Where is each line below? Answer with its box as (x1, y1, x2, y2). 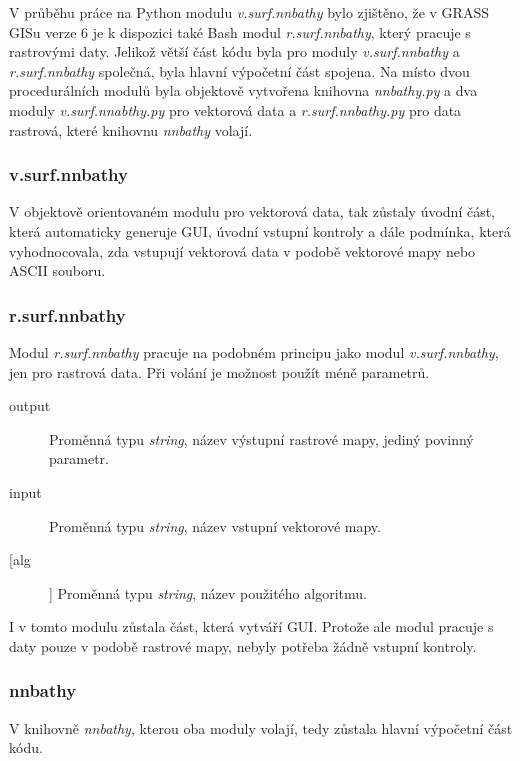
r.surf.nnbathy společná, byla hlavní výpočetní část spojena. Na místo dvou (9, 60, 470, 81)
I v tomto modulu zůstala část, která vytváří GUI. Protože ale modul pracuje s (9, 616, 494, 637)
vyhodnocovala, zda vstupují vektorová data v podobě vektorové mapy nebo (9, 240, 476, 261)
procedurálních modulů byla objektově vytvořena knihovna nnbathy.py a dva (9, 80, 478, 101)
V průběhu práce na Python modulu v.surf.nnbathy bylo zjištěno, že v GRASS (9, 2, 489, 22)
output (9, 395, 51, 416)
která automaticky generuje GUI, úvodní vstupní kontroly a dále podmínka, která (9, 220, 511, 241)
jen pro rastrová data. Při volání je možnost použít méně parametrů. (9, 361, 430, 382)
